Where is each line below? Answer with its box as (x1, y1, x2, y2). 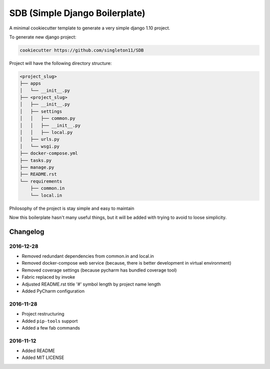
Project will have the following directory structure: (9, 60, 112, 66)
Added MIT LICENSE (21, 355, 64, 361)
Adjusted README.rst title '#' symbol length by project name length (21, 281, 161, 287)
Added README (21, 348, 55, 354)
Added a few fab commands (21, 325, 80, 331)
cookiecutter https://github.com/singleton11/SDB (19, 47, 144, 53)
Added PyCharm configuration (21, 288, 85, 294)
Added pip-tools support (21, 318, 78, 324)
